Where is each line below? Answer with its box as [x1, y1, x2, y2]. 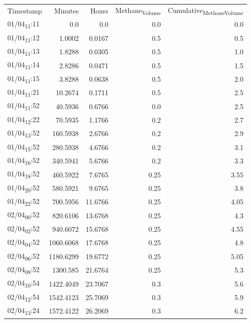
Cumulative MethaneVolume [167, 4, 244, 16]
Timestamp [7, 5, 42, 16]
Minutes [54, 5, 79, 16]
